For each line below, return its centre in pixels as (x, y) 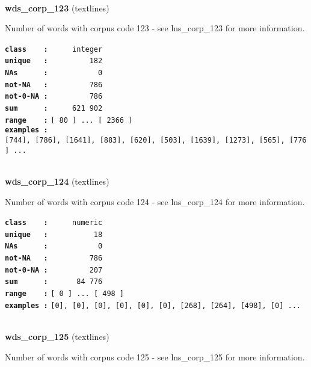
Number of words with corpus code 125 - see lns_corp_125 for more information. (155, 356)
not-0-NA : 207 (54, 270)
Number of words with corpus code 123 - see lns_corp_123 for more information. (155, 28)
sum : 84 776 (54, 282)
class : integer (54, 49)
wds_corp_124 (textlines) (57, 181)
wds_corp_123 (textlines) (57, 8)
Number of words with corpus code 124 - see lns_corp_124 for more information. (155, 201)
